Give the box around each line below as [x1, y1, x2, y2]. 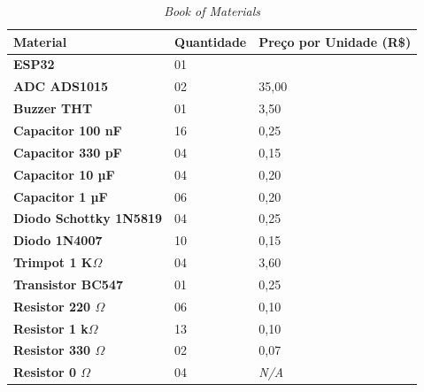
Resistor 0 [13, 363, 76, 381]
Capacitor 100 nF [13, 120, 122, 139]
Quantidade [174, 32, 247, 50]
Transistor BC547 [13, 274, 123, 293]
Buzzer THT [13, 99, 93, 118]
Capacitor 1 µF [13, 187, 108, 205]
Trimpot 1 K [13, 253, 93, 272]
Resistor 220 [13, 296, 91, 315]
